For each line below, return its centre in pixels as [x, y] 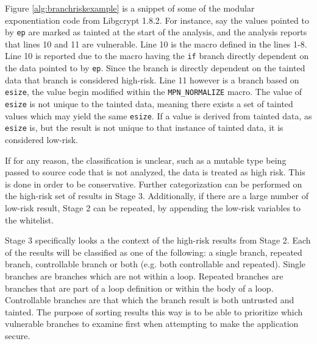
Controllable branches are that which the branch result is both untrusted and [150, 300]
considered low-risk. [42, 139]
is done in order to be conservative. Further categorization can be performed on [154, 184]
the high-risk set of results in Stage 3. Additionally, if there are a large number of [157, 196]
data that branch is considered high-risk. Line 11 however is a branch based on [152, 79]
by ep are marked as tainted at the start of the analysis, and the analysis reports [156, 32]
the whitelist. [30, 219]
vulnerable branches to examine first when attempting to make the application [152, 324]
